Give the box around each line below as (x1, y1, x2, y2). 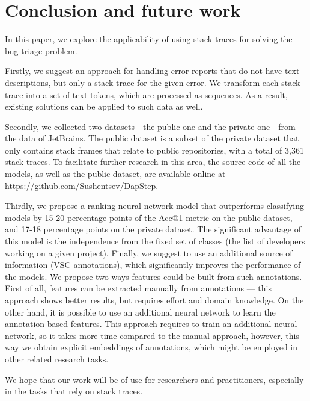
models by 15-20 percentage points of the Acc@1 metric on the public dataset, (5, 211, 293, 223)
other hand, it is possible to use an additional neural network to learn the (5, 305, 276, 318)
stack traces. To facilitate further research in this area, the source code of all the (5, 155, 301, 168)
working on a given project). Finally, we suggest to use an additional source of (5, 246, 293, 259)
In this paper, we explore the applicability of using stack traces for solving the (5, 33, 293, 45)
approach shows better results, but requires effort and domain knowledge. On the (5, 294, 304, 306)
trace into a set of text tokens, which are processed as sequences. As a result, (5, 88, 288, 101)
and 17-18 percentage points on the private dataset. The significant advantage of (5, 223, 302, 235)
